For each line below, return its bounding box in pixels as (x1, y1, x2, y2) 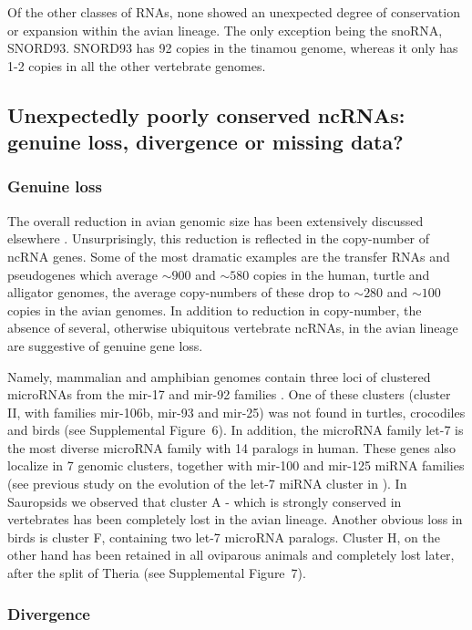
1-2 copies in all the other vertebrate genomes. (7, 56, 266, 75)
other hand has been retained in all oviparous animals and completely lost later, (7, 545, 455, 564)
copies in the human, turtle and (252, 264, 430, 284)
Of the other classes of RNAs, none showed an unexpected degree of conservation (7, 3, 460, 21)
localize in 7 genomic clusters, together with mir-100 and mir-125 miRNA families (7, 456, 465, 475)
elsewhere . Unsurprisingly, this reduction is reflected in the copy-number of (7, 229, 430, 248)
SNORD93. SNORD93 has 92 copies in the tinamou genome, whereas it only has (7, 38, 458, 57)
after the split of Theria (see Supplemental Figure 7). (7, 563, 306, 583)
